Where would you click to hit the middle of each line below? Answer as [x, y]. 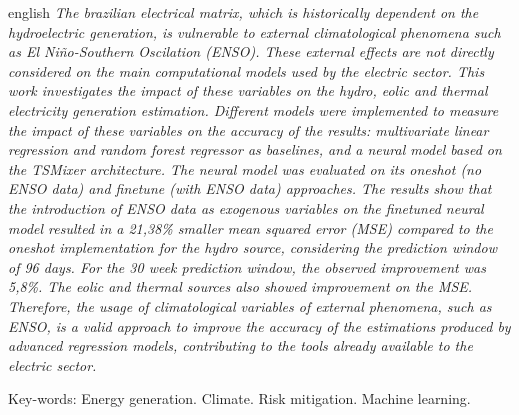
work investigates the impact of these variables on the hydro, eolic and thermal [248, 90]
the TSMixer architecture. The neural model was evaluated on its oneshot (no [245, 168]
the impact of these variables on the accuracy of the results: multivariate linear [248, 129]
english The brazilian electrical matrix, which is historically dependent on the [243, 12]
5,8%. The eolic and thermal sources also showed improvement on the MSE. [240, 286]
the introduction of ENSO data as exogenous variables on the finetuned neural [246, 207]
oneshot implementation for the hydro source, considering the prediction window [252, 247]
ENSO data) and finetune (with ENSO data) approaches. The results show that [250, 188]
